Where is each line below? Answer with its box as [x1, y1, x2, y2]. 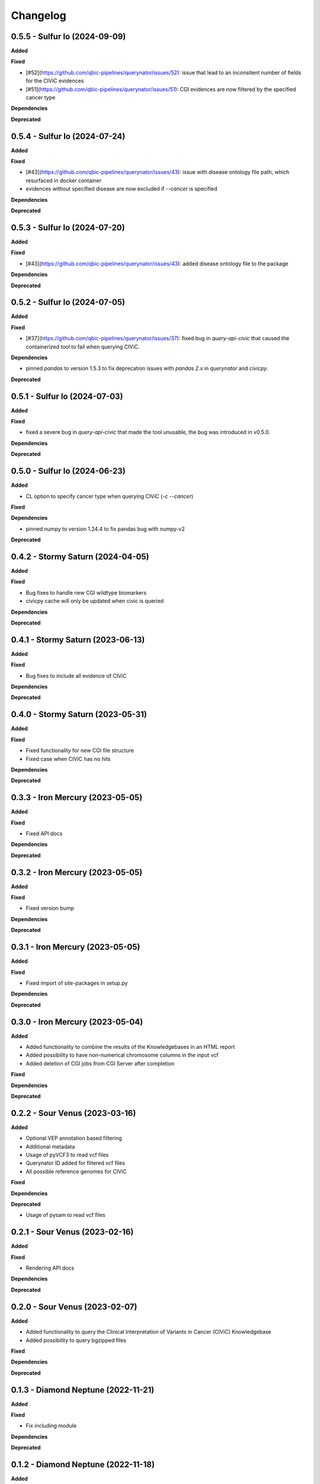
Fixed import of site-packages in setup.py [25, 979, 128, 987]
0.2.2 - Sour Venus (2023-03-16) [11, 1108, 136, 1118]
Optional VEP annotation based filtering [25, 1134, 122, 1142]
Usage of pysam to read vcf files [25, 1212, 106, 1219]
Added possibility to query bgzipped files [25, 1336, 127, 1344]
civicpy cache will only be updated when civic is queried [25, 597, 164, 605]
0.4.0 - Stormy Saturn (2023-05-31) [11, 709, 148, 719]
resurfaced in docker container [25, 177, 102, 184]
